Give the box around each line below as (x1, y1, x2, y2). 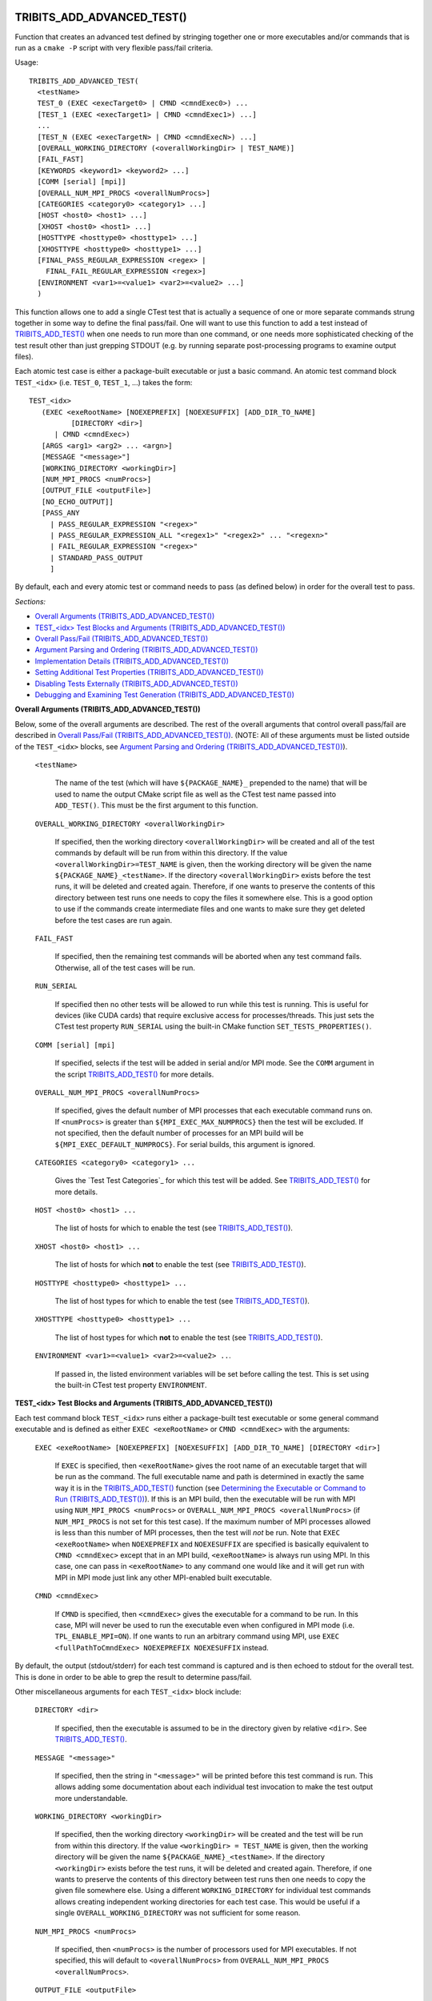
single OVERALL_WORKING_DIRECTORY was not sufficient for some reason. (54, 1908, 301, 1918)
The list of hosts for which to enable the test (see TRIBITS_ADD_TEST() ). (54, 1223, 294, 1233)
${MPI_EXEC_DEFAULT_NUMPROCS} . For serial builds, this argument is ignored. (54, 1139, 316, 1149)
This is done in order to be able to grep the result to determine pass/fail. (14, 1672, 252, 1682)
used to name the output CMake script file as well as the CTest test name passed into (54, 789, 336, 799)
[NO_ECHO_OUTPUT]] (41, 497, 114, 506)
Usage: (14, 58, 39, 67)
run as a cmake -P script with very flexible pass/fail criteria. (14, 42, 214, 52)
